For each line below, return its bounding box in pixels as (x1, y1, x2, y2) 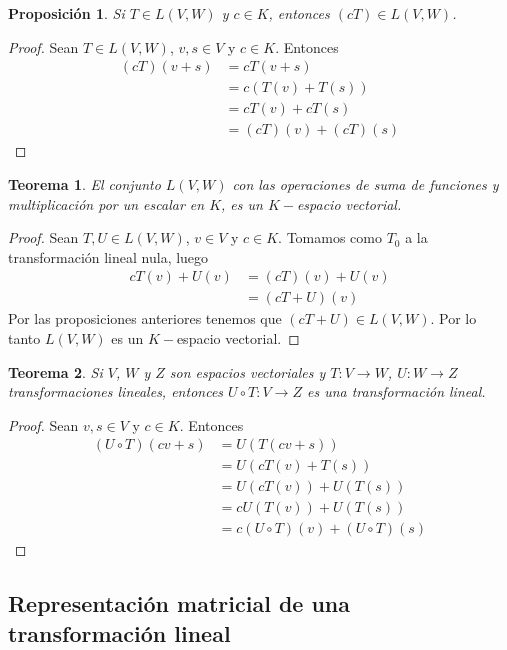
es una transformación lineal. (306, 381, 486, 402)
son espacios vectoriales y (169, 361, 326, 382)
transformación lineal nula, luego (8, 246, 209, 267)
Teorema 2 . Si (8, 361, 103, 382)
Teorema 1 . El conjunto (8, 173, 161, 194)
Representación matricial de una (8, 588, 350, 619)
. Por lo (430, 308, 477, 329)
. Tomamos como (278, 227, 382, 248)
